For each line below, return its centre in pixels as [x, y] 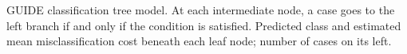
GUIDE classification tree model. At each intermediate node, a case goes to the [201, 10]
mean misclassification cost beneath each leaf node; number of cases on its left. [199, 41]
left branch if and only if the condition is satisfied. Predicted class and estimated [204, 25]
